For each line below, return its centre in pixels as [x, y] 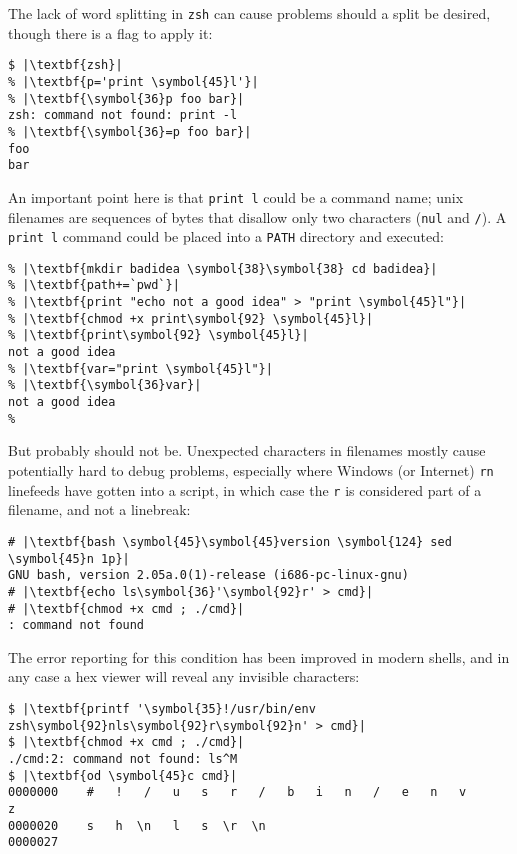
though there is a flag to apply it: [110, 32]
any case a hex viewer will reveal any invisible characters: [184, 676]
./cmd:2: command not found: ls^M [123, 758]
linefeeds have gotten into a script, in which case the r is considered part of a [245, 489]
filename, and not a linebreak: [99, 509]
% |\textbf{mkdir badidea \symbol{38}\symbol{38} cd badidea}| [223, 268]
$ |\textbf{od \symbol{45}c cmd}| [123, 775]
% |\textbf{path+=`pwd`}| [94, 285]
